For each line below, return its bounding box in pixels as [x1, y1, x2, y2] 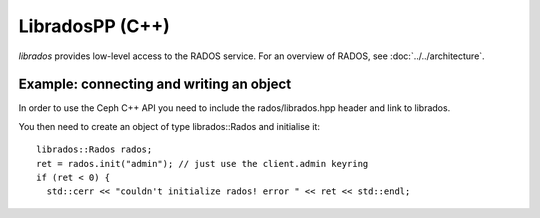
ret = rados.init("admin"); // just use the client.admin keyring [36, 158, 369, 169]
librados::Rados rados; [36, 144, 153, 155]
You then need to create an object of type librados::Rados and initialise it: [18, 120, 320, 132]
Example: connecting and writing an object [18, 76, 292, 93]
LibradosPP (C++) [18, 15, 170, 37]
